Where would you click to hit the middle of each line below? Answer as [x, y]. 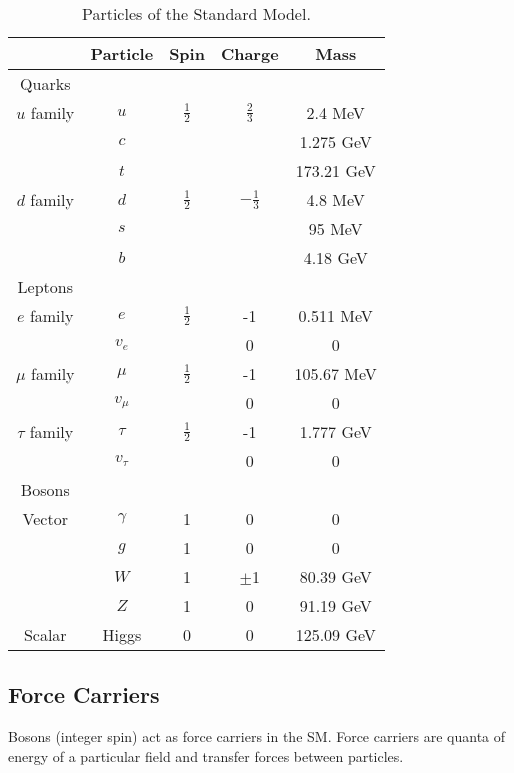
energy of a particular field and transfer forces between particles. [206, 755]
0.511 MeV [335, 315]
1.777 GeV [335, 431]
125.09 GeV [335, 634]
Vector [45, 518]
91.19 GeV [335, 605]
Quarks [45, 83]
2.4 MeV [335, 112]
